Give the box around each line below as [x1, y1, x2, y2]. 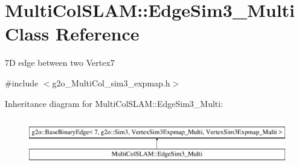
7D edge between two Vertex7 [5, 56, 115, 69]
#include [5, 76, 39, 89]
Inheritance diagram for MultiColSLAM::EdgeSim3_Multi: [5, 97, 223, 109]
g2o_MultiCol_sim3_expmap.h [52, 76, 170, 89]
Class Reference [5, 21, 140, 46]
